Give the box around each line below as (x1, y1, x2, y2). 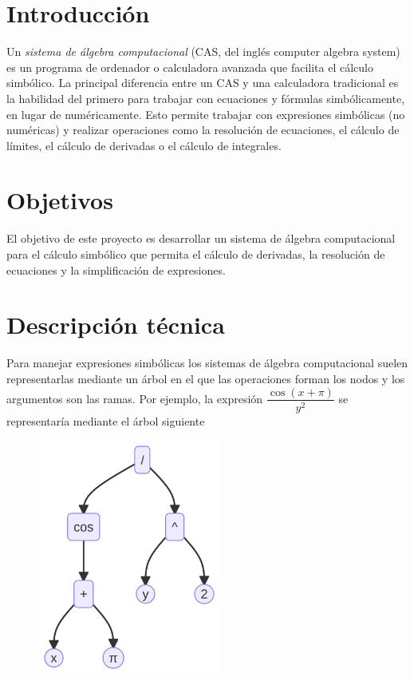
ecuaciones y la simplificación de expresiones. (6, 261, 226, 278)
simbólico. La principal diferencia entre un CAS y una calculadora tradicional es (6, 74, 399, 91)
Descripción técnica (6, 308, 225, 341)
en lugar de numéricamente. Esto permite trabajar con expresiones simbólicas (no (6, 105, 405, 122)
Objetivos (6, 184, 113, 216)
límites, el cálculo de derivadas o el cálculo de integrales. (6, 137, 282, 153)
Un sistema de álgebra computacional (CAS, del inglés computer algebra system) (6, 43, 400, 60)
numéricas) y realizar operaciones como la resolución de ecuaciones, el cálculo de (6, 121, 400, 138)
